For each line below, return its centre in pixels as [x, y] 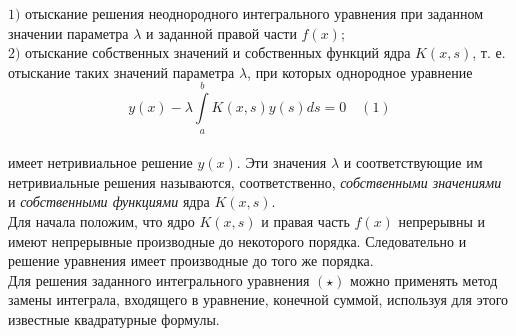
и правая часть [305, 220]
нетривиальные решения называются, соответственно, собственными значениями [255, 181]
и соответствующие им [413, 162]
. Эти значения [281, 162]
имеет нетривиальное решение [100, 162]
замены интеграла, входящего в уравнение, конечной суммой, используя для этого [258, 299]
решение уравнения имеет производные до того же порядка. [191, 260]
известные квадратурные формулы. [114, 318]
